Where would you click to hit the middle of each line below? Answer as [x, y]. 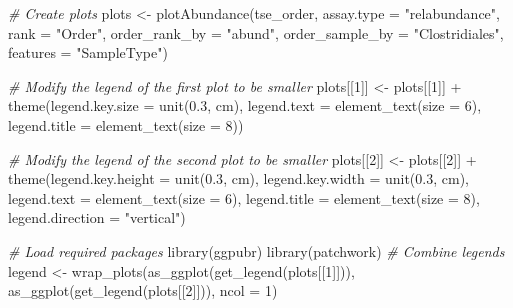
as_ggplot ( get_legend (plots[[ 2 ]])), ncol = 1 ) [143, 290]
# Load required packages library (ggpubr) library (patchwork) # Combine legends [256, 250]
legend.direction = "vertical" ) [97, 217]
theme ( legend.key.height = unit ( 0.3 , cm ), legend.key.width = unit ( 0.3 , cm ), [239, 178]
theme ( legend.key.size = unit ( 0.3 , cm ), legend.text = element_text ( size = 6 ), [245, 105]
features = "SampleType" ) [88, 52]
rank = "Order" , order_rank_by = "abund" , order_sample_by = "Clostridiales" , [256, 32]
